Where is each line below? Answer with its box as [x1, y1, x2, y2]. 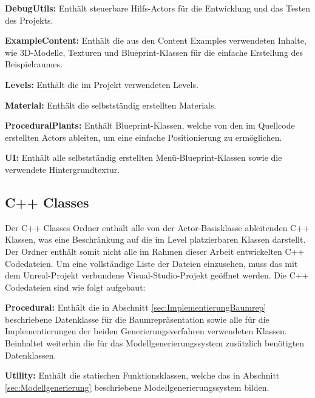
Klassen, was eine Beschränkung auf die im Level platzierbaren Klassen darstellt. [5, 233, 306, 246]
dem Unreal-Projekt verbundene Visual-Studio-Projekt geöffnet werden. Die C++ [5, 269, 309, 282]
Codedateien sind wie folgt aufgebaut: [5, 280, 146, 293]
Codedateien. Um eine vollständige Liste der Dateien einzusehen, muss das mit [5, 257, 298, 269]
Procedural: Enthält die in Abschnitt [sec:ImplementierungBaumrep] [5, 301, 266, 314]
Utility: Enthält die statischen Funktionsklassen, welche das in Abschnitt [5, 369, 280, 382]
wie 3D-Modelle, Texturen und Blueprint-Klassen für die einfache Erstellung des [5, 46, 303, 58]
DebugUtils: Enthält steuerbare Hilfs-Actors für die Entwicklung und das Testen [5, 2, 311, 14]
